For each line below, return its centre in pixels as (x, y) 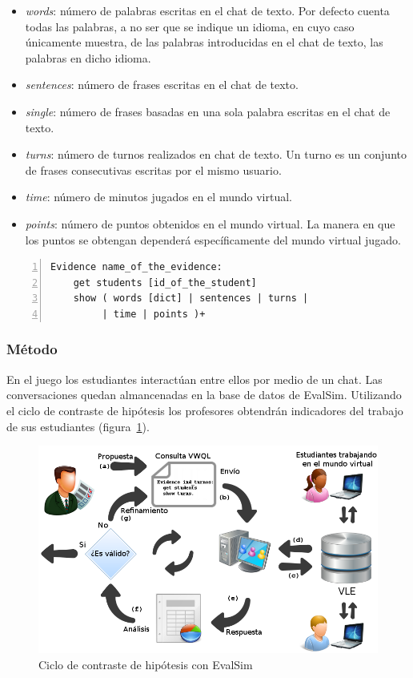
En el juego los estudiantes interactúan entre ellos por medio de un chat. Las (194, 379)
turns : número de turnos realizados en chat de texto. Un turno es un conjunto (216, 154)
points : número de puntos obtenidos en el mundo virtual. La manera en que (210, 223)
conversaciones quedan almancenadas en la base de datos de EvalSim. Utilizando (204, 395)
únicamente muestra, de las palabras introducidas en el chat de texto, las (204, 42)
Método (32, 349)
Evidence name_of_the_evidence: (136, 267)
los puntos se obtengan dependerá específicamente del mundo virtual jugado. (213, 239)
